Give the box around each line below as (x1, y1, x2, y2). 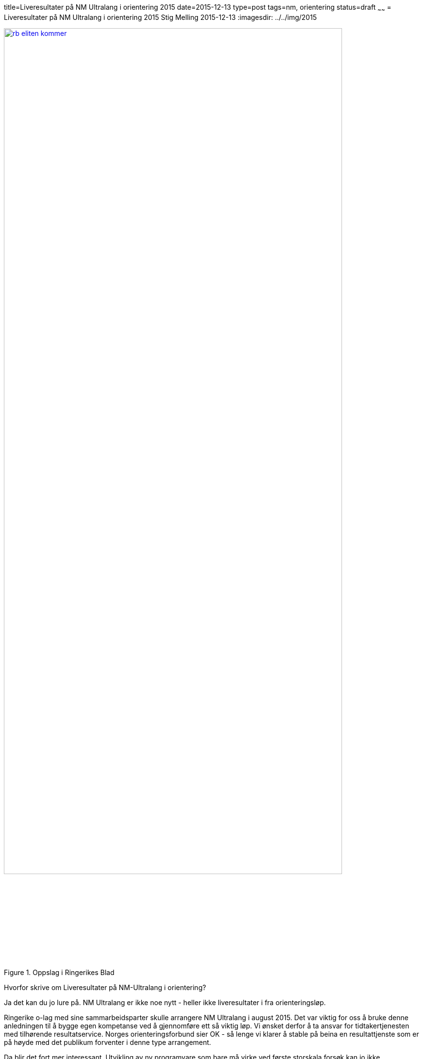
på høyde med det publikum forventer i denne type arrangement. (4, 1038, 211, 1046)
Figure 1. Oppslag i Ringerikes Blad (4, 968, 114, 976)
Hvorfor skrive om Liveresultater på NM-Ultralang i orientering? (4, 983, 206, 992)
